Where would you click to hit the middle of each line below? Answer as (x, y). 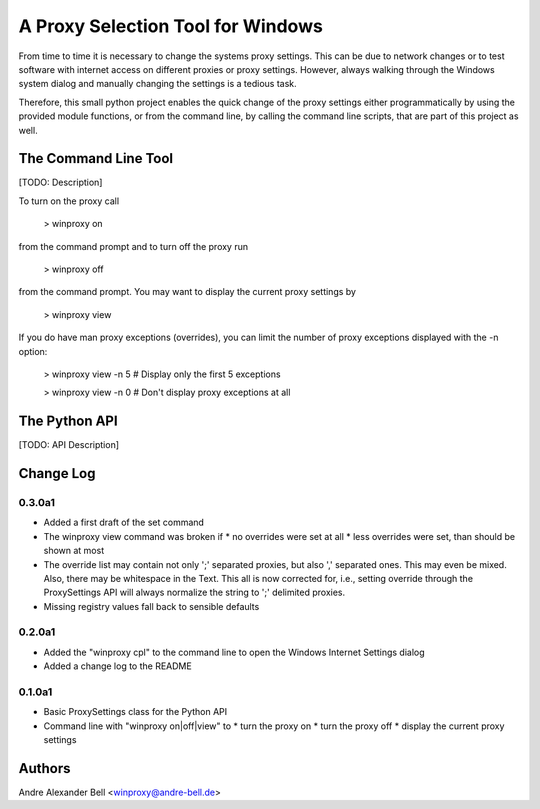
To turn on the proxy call (69, 201)
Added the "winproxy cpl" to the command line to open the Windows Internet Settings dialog (234, 652)
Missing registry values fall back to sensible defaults (151, 606)
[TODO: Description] (60, 182)
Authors (44, 768)
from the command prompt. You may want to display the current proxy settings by (187, 292)
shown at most (74, 551)
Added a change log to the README (117, 666)
